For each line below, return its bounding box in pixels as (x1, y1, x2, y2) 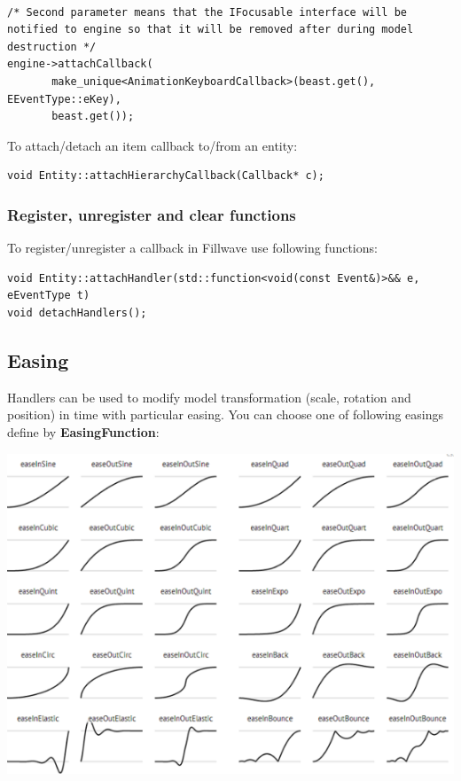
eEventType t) (7, 289, 90, 302)
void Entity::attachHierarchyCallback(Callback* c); (7, 169, 324, 183)
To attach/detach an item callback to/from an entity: (7, 136, 298, 154)
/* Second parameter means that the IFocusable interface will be (7, 5, 408, 19)
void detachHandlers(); (7, 306, 147, 319)
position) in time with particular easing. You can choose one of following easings (7, 405, 444, 424)
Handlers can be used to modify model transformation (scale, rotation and (7, 387, 411, 406)
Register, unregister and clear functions (7, 203, 296, 225)
